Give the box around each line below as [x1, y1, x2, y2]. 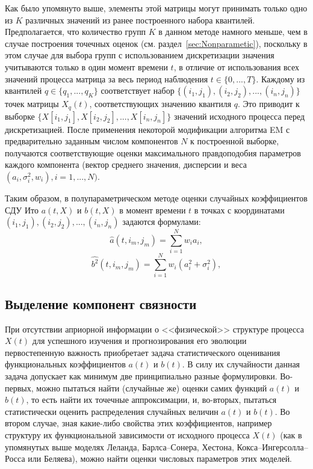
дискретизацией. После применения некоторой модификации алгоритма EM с [5, 123, 290, 135]
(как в [280, 428, 302, 441]
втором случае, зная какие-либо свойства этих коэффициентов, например [5, 417, 272, 429]
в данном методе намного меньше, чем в [158, 25, 308, 38]
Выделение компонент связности [5, 294, 197, 313]
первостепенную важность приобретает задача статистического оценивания [5, 346, 280, 358]
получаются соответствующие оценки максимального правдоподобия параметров [5, 146, 301, 159]
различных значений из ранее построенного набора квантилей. [25, 13, 255, 26]
